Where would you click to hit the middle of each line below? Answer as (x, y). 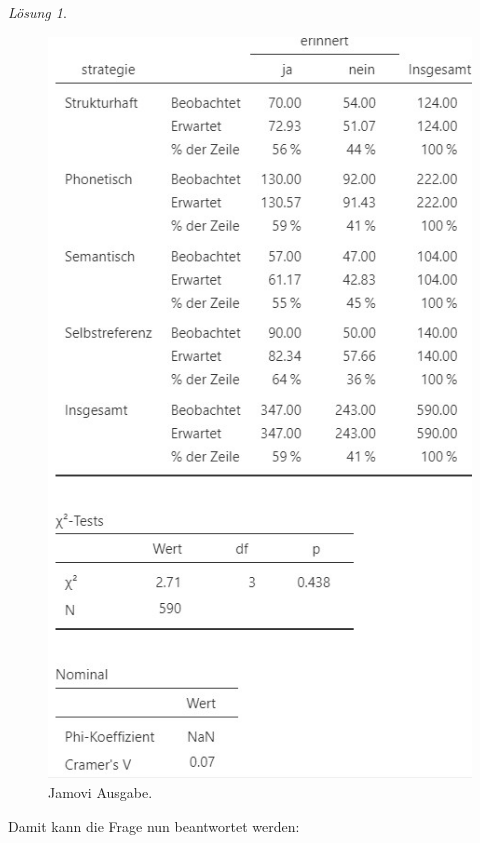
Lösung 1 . (37, 12)
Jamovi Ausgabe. (100, 791)
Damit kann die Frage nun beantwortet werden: (154, 825)
